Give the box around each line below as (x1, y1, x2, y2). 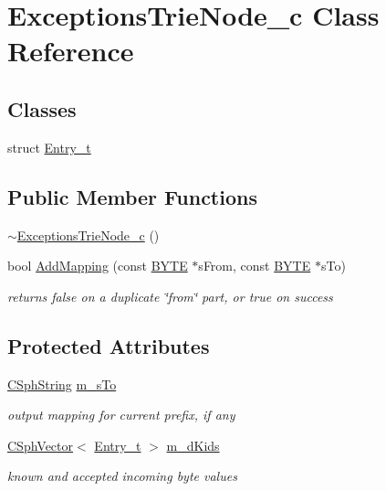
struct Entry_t (7, 137, 91, 156)
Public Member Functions (7, 182, 257, 210)
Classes (7, 94, 77, 123)
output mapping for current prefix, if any (7, 405, 235, 424)
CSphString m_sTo (7, 374, 117, 393)
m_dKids (166, 435, 220, 454)
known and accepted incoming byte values (7, 466, 237, 486)
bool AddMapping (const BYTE (7, 256, 188, 275)
